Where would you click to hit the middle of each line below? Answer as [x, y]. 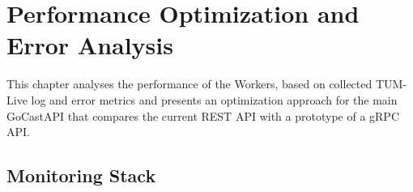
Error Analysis [90, 45]
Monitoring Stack [81, 175]
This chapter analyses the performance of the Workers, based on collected [189, 84]
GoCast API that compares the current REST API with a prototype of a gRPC [203, 115]
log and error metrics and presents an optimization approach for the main [214, 99]
